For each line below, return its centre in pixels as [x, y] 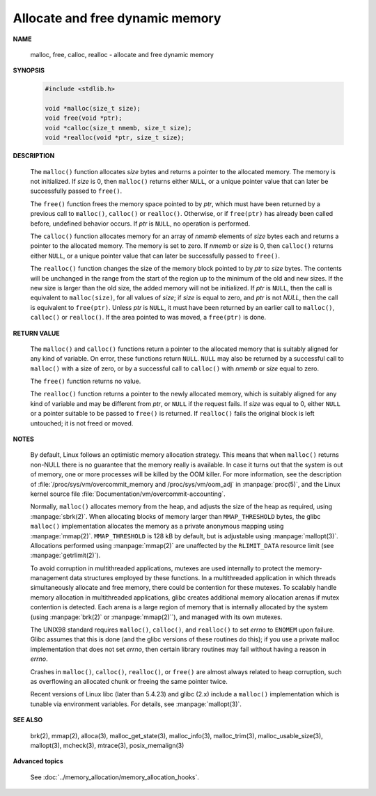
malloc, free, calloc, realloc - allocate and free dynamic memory [122, 54]
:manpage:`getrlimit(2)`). [65, 555]
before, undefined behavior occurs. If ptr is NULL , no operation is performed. [140, 224]
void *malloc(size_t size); [93, 109]
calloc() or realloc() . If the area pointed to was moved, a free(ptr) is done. [148, 318]
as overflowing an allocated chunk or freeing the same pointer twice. [129, 681]
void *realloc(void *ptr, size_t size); [115, 138]
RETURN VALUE [36, 333]
